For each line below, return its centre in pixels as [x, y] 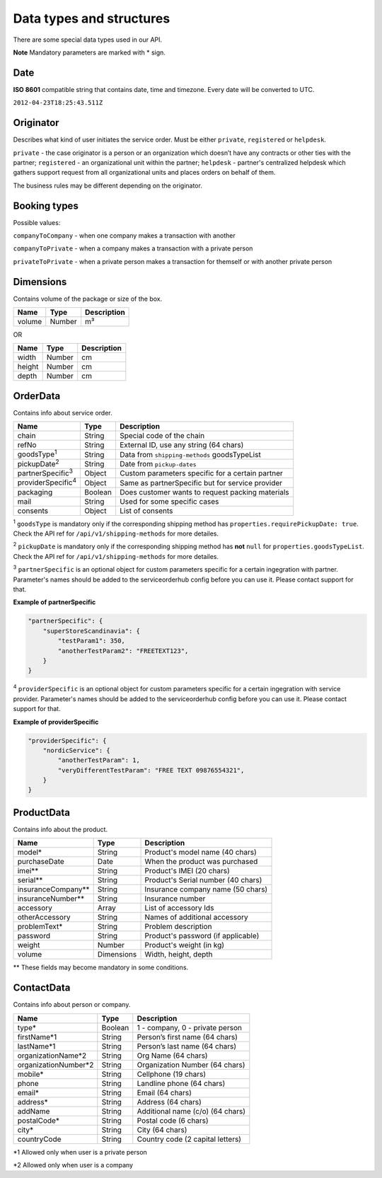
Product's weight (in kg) [185, 945]
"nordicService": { [77, 750]
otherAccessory [44, 918]
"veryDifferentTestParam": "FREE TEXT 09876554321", [151, 770]
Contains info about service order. [63, 412]
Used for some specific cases [169, 501]
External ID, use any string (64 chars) [181, 445]
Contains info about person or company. [72, 1005]
